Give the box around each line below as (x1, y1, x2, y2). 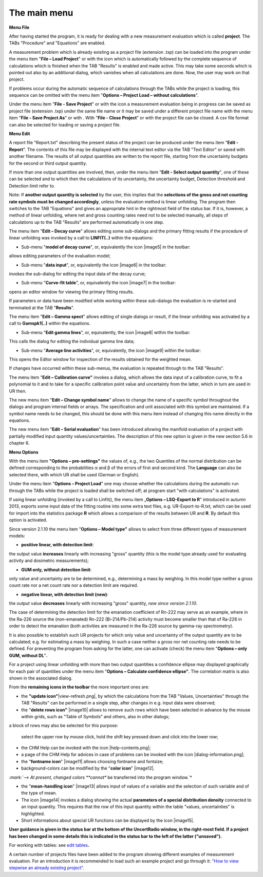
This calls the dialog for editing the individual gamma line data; (9, 339, 135, 344)
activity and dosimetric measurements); (9, 557, 89, 564)
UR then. (9, 388, 27, 394)
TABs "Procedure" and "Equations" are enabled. (9, 40, 106, 46)
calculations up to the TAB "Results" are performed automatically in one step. (9, 219, 164, 225)
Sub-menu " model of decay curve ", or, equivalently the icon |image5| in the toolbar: (21, 244, 191, 250)
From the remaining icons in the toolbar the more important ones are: (9, 684, 150, 690)
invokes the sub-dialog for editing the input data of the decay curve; (9, 271, 146, 277)
